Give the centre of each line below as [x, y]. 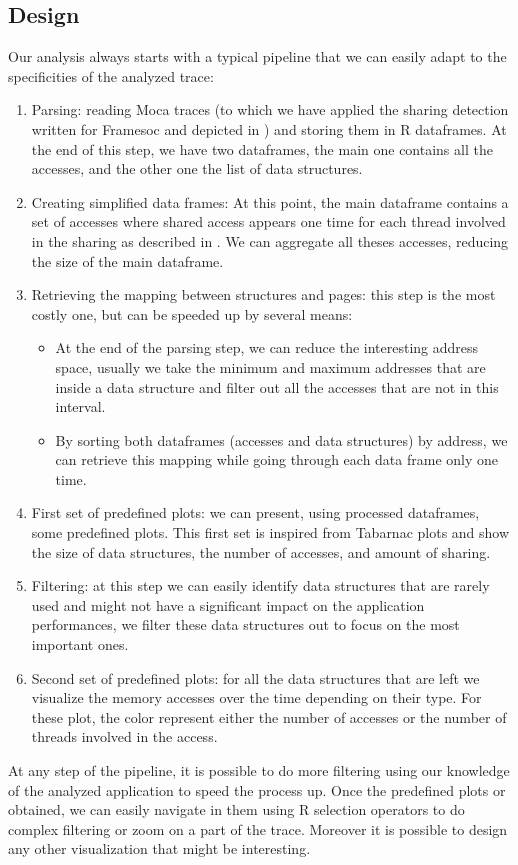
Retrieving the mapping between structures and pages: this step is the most [263, 294]
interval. [80, 406]
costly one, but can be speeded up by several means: [192, 313]
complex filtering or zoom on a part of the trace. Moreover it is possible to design [258, 828]
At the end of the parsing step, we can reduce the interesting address [267, 347]
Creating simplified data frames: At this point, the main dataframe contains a [270, 201]
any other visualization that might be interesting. [159, 848]
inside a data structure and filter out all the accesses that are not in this [277, 386]
